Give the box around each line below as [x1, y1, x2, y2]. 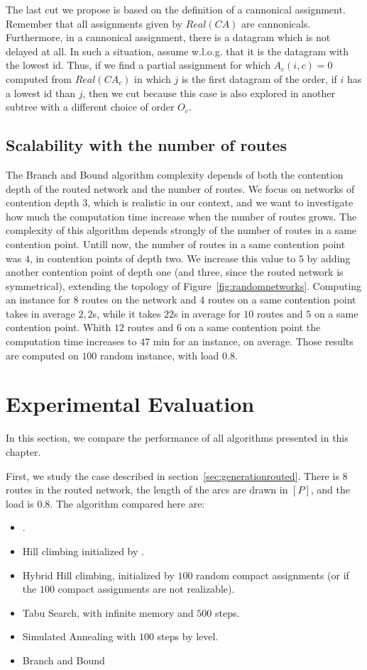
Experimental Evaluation [6, 389, 255, 418]
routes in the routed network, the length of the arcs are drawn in [6, 482, 288, 497]
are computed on [6, 347, 79, 362]
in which [134, 71, 171, 86]
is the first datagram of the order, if [181, 71, 337, 86]
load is [6, 496, 34, 510]
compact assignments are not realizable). [57, 581, 235, 596]
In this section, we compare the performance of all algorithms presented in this [6, 430, 349, 445]
